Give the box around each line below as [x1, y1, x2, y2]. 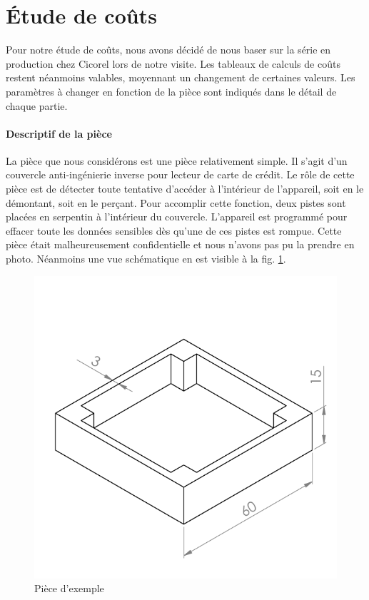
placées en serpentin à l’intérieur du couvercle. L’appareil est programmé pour [6, 209, 348, 224]
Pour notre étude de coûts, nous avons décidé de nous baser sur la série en [6, 42, 331, 57]
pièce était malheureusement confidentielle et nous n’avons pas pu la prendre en [6, 237, 355, 252]
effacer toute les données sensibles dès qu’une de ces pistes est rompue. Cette [6, 223, 342, 238]
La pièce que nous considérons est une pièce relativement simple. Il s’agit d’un [6, 153, 348, 168]
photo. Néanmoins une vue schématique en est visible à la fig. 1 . [6, 251, 286, 266]
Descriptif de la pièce [6, 126, 112, 141]
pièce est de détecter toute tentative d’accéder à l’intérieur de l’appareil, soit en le [6, 181, 364, 196]
